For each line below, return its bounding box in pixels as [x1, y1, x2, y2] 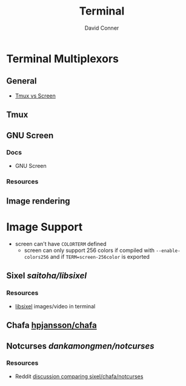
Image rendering [6, 196, 71, 207]
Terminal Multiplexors [6, 52, 119, 65]
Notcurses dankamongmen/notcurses [6, 341, 154, 351]
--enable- [155, 248, 181, 254]
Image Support [6, 220, 83, 234]
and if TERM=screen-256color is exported [50, 253, 150, 261]
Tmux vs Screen [15, 92, 56, 99]
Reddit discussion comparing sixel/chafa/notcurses [15, 373, 144, 380]
